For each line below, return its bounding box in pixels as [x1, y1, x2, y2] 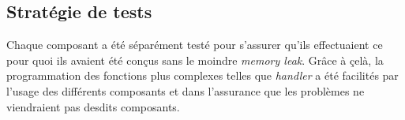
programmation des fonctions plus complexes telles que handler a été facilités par [6, 67, 399, 84]
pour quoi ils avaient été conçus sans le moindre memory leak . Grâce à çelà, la [6, 51, 384, 68]
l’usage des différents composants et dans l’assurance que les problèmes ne [6, 82, 365, 99]
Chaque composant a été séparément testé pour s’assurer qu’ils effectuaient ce [6, 36, 383, 53]
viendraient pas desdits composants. [6, 98, 180, 114]
